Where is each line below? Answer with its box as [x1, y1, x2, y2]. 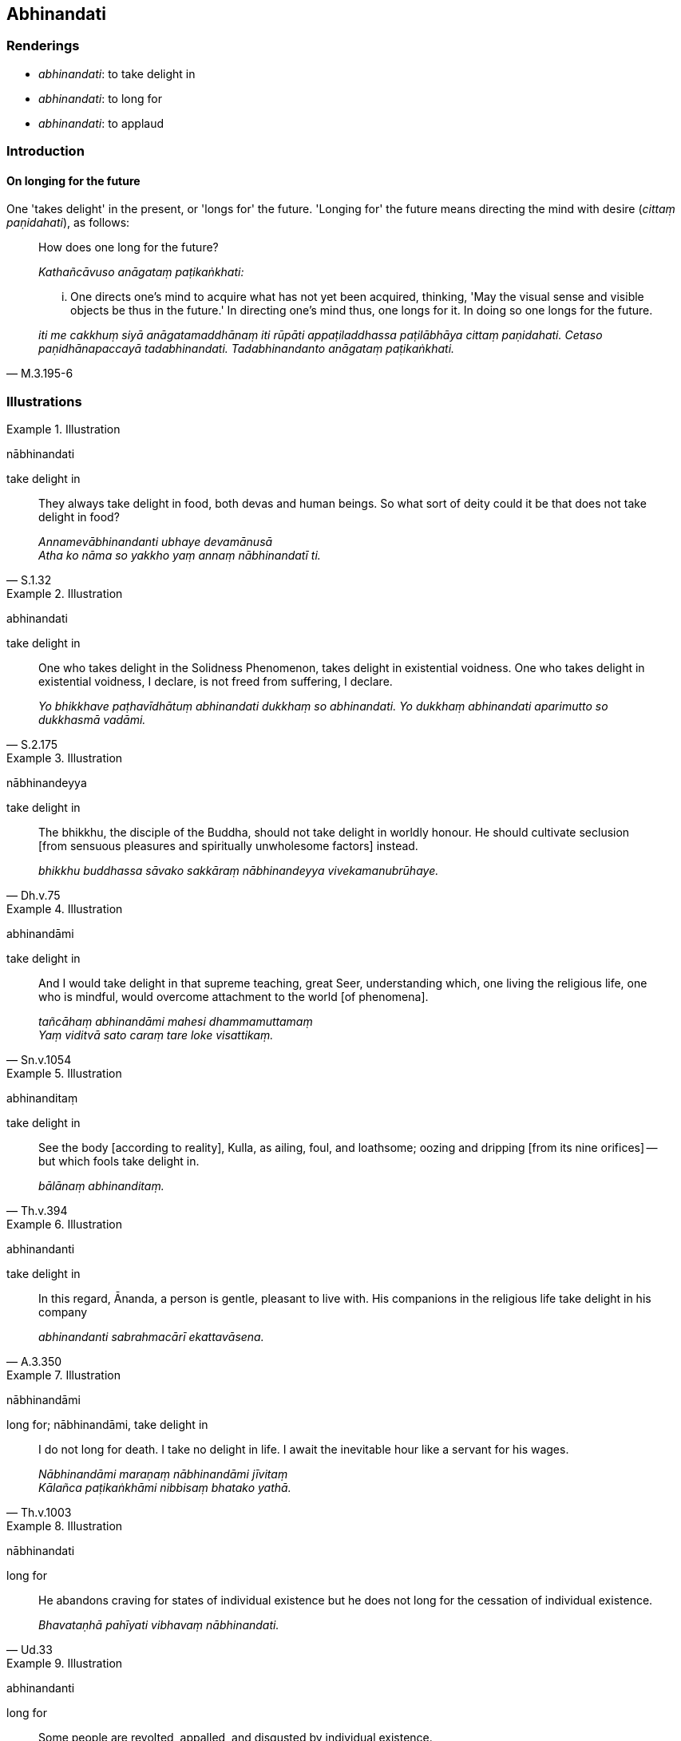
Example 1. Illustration [6, 422, 121, 437]
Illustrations [6, 393, 82, 410]
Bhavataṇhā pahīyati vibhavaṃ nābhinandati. [38, 1618, 279, 1632]
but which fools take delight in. [38, 1154, 200, 1169]
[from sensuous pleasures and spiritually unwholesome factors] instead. [38, 839, 418, 853]
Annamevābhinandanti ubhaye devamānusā [38, 535, 273, 549]
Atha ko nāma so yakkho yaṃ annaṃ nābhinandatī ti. [38, 548, 321, 563]
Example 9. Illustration [6, 1656, 123, 1671]
